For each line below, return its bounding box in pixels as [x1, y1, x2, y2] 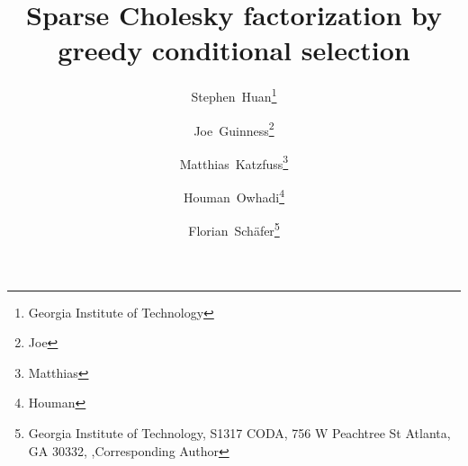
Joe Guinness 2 [193, 118, 274, 139]
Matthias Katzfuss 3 [179, 151, 289, 173]
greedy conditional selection [58, 31, 410, 68]
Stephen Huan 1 [191, 85, 277, 105]
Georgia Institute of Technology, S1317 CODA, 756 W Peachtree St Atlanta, [28, 423, 451, 442]
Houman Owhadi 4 [183, 185, 285, 206]
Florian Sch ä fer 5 [188, 219, 280, 239]
